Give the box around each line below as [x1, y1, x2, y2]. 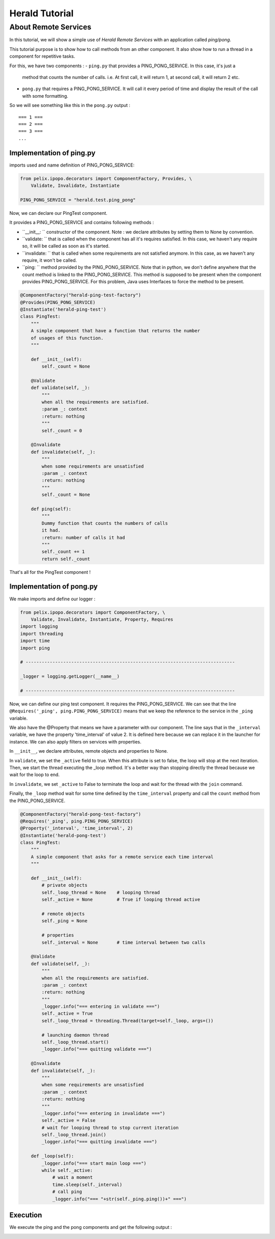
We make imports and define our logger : [9, 596, 96, 602]
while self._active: [41, 1168, 93, 1173]
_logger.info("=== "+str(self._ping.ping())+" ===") [52, 1196, 187, 1202]
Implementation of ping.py [9, 148, 96, 157]
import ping [20, 645, 50, 651]
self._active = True [41, 1011, 93, 1016]
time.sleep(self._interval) [52, 1181, 122, 1188]
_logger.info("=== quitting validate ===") [41, 1047, 152, 1052]
